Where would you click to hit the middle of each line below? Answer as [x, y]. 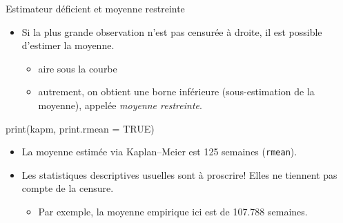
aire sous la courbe [78, 68]
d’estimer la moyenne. [68, 45]
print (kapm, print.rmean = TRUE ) [80, 128]
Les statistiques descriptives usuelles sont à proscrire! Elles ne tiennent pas [179, 174]
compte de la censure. [68, 188]
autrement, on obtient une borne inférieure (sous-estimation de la [176, 91]
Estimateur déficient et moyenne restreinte [95, 8]
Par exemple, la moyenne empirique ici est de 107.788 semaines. [173, 211]
